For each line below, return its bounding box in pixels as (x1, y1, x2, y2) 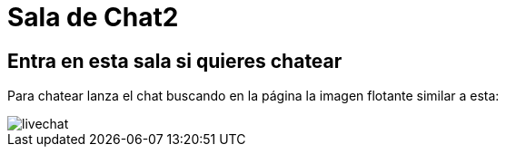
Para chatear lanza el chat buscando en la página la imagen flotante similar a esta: (7, 88, 500, 104)
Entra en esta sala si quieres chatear (7, 49, 342, 72)
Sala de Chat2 (7, 2, 179, 33)
